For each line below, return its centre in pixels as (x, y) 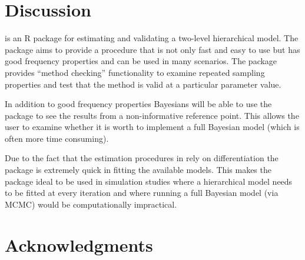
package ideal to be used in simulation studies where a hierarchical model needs (149, 181)
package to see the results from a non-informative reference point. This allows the (152, 115)
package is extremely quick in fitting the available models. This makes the (138, 170)
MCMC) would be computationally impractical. (91, 204)
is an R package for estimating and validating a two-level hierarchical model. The (152, 38)
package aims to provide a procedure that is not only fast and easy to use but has (152, 49)
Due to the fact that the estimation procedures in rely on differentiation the (142, 158)
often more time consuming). (57, 138)
